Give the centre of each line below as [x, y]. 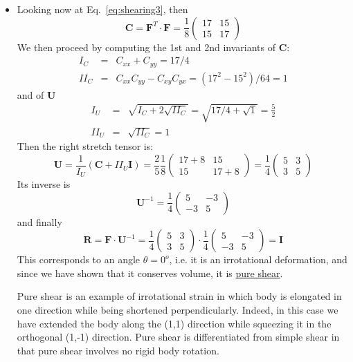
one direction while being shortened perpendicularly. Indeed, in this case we [178, 310]
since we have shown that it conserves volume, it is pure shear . [150, 273]
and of [30, 94]
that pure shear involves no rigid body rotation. [118, 350]
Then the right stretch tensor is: [85, 146]
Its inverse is [44, 184]
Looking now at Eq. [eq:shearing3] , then [102, 9]
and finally [39, 221]
